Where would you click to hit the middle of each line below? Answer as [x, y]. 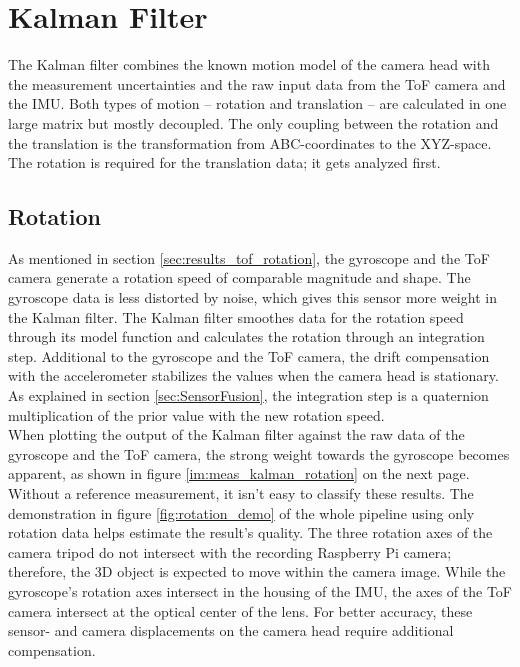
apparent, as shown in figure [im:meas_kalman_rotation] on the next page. [239, 473]
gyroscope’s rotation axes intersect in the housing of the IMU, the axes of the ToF [260, 590]
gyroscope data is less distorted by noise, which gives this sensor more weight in [252, 297]
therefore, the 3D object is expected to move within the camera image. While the [257, 571]
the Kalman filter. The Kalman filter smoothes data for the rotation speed [236, 316]
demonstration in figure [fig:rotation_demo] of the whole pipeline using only [241, 512]
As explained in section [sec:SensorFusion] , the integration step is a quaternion [248, 395]
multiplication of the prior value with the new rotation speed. [196, 414]
